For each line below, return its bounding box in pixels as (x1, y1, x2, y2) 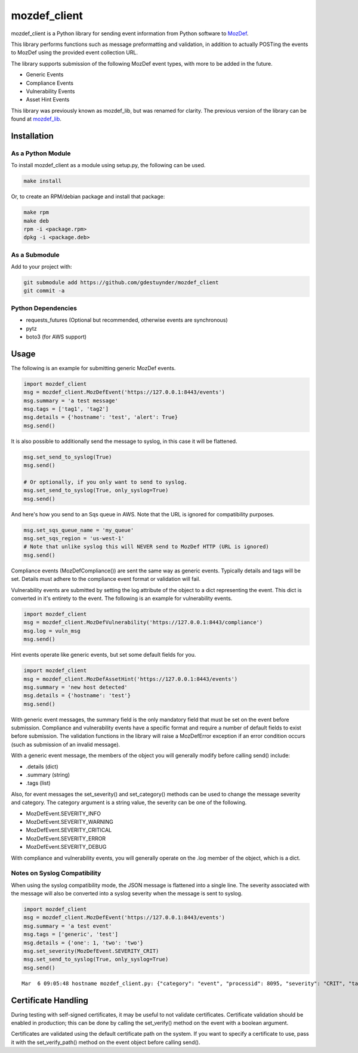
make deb (23, 217, 50, 224)
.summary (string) (26, 771, 70, 778)
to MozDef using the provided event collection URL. (11, 49, 138, 56)
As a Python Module (11, 149, 71, 158)
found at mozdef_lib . (11, 115, 62, 122)
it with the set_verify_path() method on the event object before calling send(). (11, 1039, 200, 1046)
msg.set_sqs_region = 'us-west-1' (23, 535, 125, 542)
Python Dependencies (11, 304, 78, 312)
